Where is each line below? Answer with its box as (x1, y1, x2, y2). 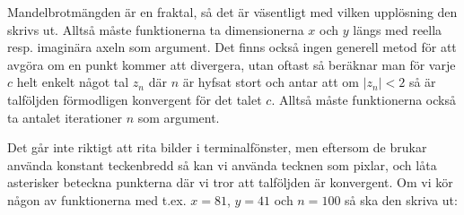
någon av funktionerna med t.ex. (7, 190, 187, 209)
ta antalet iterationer (7, 107, 123, 126)
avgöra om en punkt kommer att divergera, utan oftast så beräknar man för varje (7, 55, 456, 73)
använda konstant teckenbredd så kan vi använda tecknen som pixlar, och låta (7, 155, 437, 174)
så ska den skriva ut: (345, 190, 458, 209)
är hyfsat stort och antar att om (182, 73, 359, 91)
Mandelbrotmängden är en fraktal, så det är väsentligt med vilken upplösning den (7, 3, 458, 21)
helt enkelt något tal (16, 73, 129, 91)
